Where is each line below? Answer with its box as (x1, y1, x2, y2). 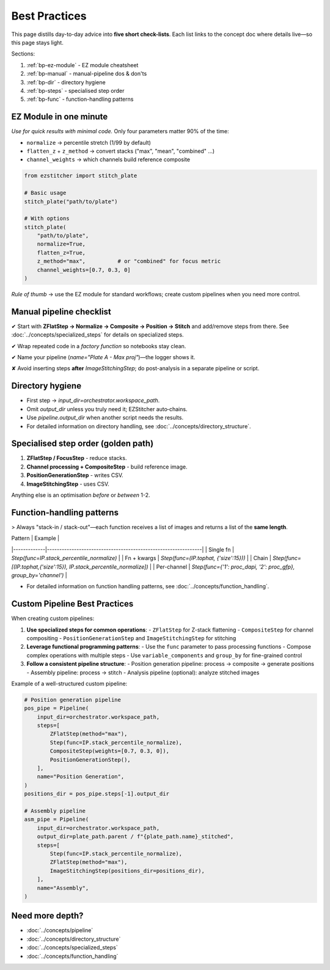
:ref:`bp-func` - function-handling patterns (26, 95, 134, 103)
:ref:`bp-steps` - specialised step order (26, 87, 125, 94)
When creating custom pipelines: (11, 614, 95, 622)
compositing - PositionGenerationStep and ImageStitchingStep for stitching (26, 634, 237, 641)
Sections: (11, 50, 35, 57)
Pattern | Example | (11, 534, 60, 542)
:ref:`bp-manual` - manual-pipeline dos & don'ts (26, 70, 147, 78)
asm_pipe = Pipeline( (24, 816, 89, 823)
